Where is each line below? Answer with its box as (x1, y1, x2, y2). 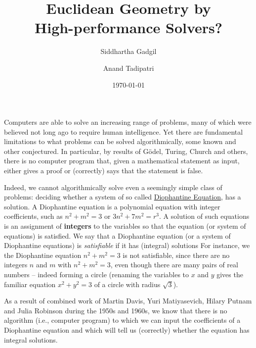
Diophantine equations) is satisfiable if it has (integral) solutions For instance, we (4, 240, 250, 250)
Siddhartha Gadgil (100, 46, 157, 56)
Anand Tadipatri (103, 62, 154, 73)
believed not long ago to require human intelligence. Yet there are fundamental (4, 126, 243, 137)
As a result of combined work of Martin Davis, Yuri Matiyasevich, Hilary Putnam (4, 296, 252, 306)
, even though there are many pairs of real (110, 259, 238, 270)
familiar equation (4, 279, 56, 289)
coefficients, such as (4, 211, 63, 221)
